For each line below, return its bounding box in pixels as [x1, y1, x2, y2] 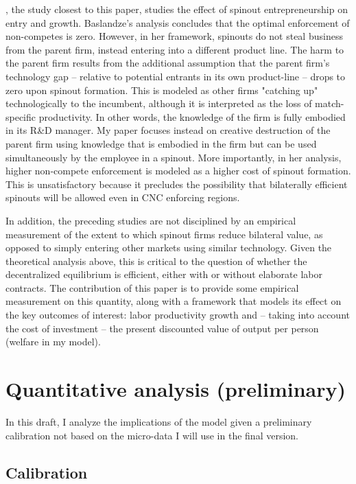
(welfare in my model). [5, 334, 101, 349]
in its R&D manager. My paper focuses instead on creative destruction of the [5, 123, 331, 137]
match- [315, 96, 344, 111]
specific [5, 109, 36, 124]
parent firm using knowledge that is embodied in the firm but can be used [5, 136, 317, 150]
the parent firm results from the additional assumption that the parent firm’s [5, 56, 330, 70]
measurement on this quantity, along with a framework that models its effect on [5, 294, 342, 308]
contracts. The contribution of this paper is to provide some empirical [5, 280, 299, 295]
